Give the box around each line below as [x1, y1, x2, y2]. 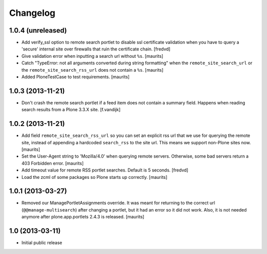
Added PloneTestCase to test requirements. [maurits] [21, 74, 130, 80]
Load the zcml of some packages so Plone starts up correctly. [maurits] [21, 174, 168, 180]
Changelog [9, 7, 55, 18]
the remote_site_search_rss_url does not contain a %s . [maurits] [21, 67, 164, 73]
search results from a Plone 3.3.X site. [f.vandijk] [21, 107, 121, 113]
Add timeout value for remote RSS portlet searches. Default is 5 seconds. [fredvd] [21, 167, 188, 173]
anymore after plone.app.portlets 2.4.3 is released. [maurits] [21, 214, 144, 220]
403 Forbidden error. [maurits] [21, 160, 84, 166]
